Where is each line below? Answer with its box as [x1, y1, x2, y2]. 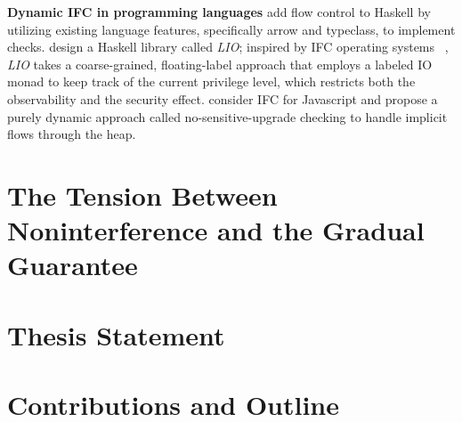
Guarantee [7, 247, 138, 283]
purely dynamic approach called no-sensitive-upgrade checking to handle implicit [7, 107, 448, 126]
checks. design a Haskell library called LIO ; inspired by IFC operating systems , [7, 37, 449, 56]
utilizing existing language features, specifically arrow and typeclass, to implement [7, 20, 456, 38]
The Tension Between [7, 176, 278, 213]
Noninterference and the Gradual [7, 212, 425, 248]
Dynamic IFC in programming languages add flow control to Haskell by [7, 3, 431, 20]
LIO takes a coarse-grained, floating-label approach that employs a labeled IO [7, 54, 433, 73]
